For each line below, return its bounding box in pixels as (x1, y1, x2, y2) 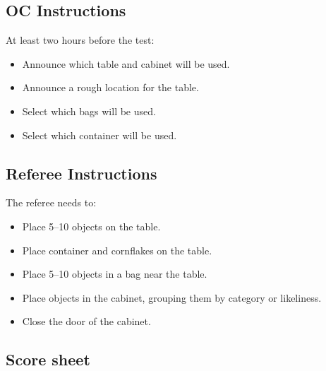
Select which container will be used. (22, 127, 177, 142)
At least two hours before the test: (6, 33, 155, 47)
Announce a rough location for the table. (22, 80, 199, 95)
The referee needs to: (6, 195, 97, 210)
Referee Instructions (6, 162, 157, 184)
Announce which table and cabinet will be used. (22, 56, 230, 71)
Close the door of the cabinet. (22, 314, 151, 329)
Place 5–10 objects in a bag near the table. (22, 266, 207, 281)
